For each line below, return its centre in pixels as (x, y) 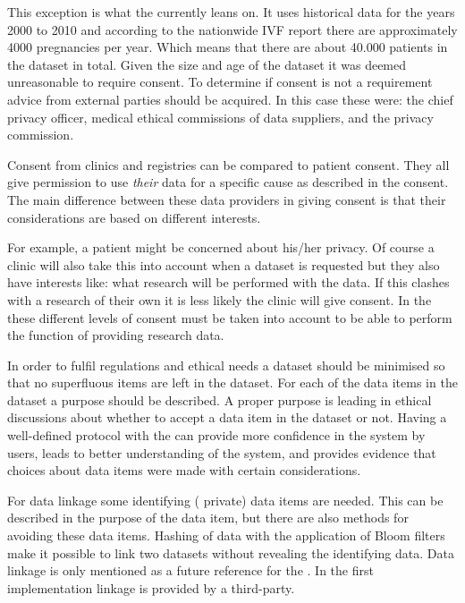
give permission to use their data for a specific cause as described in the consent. (228, 182)
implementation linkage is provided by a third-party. (151, 587)
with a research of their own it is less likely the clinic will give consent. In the (220, 299)
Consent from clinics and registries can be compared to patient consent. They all (228, 164)
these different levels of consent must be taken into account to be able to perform (230, 317)
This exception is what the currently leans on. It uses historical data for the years (231, 12)
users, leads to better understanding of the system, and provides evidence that (222, 452)
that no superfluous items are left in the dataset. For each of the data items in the (232, 382)
